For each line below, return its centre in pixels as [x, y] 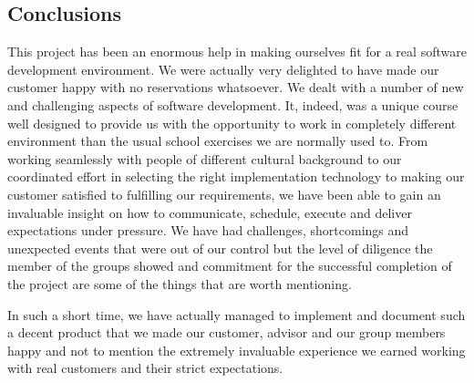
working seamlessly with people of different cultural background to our [205, 158]
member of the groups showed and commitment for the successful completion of [230, 266]
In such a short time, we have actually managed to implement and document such [237, 314]
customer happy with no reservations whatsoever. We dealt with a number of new [236, 87]
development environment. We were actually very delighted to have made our [223, 69]
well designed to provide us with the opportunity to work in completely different [232, 123]
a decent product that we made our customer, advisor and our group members [227, 332]
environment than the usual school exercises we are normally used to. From [218, 141]
